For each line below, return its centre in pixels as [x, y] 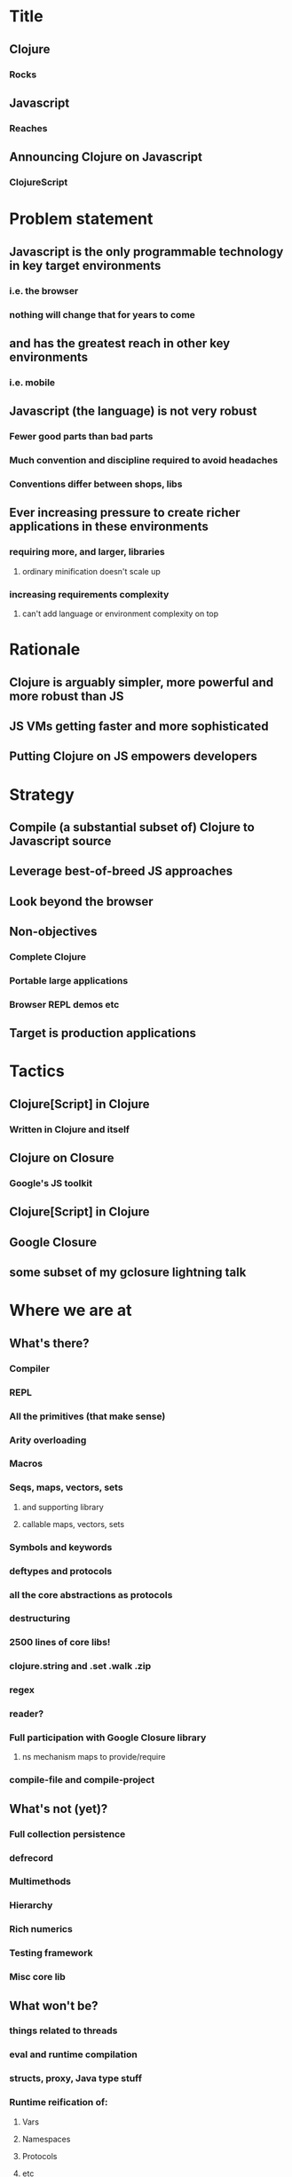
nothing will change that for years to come [102, 314]
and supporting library [63, 1507]
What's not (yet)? [59, 1809]
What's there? [50, 1343]
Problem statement [81, 219]
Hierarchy [31, 1905]
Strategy [42, 794]
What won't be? [54, 2005]
